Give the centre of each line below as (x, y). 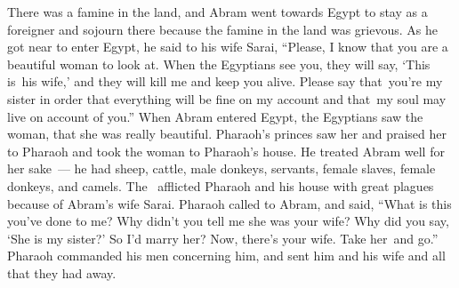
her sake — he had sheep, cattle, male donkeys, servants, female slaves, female (221, 168)
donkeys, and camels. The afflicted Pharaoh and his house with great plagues (221, 185)
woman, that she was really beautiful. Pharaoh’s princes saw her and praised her (227, 134)
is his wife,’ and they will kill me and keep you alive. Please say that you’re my (225, 81)
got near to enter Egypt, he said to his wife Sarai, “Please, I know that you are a (228, 47)
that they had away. (62, 272)
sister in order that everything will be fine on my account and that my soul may (227, 98)
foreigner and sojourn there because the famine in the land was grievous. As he (222, 29)
